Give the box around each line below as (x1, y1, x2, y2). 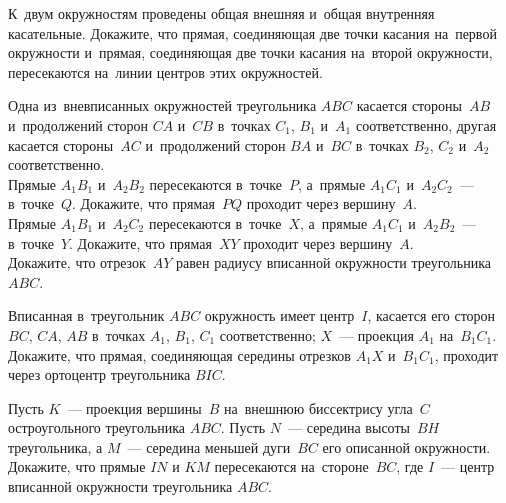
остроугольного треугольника (8, 417, 185, 438)
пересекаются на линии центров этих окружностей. (8, 61, 323, 82)
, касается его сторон (367, 305, 496, 326)
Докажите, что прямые (8, 456, 146, 477)
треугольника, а (8, 436, 103, 457)
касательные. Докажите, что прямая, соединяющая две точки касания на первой (8, 22, 497, 43)
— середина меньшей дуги (127, 436, 291, 457)
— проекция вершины (67, 397, 202, 418)
